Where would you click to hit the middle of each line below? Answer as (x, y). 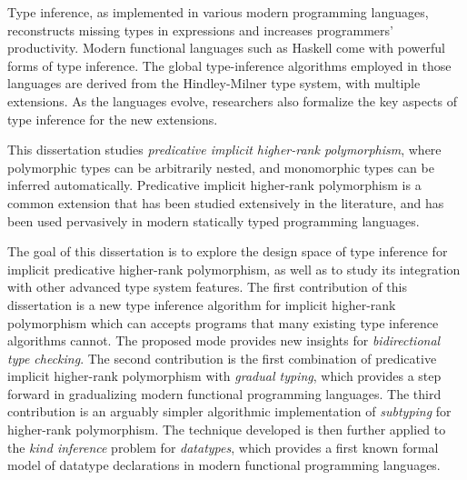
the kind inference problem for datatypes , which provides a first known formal (223, 447)
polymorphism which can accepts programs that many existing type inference (223, 322)
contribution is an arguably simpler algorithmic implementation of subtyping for (229, 411)
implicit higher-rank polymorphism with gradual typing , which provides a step (224, 376)
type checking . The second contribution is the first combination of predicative (222, 358)
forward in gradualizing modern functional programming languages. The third (224, 393)
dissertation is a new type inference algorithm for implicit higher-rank (202, 304)
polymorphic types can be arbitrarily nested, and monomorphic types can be (221, 167)
